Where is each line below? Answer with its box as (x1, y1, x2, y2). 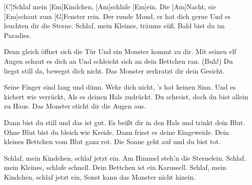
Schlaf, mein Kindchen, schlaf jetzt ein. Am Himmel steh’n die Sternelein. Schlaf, (4, 152, 246, 163)
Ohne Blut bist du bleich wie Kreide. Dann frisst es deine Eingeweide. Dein (4, 127, 229, 137)
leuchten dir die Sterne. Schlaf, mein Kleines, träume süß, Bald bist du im (4, 20, 225, 31)
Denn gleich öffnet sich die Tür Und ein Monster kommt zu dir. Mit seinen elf (4, 46, 236, 56)
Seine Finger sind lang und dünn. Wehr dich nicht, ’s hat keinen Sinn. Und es (4, 82, 236, 92)
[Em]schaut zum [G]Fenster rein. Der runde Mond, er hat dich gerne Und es (4, 11, 231, 21)
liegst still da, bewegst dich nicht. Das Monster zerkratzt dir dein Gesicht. (4, 65, 225, 75)
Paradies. (4, 30, 31, 40)
